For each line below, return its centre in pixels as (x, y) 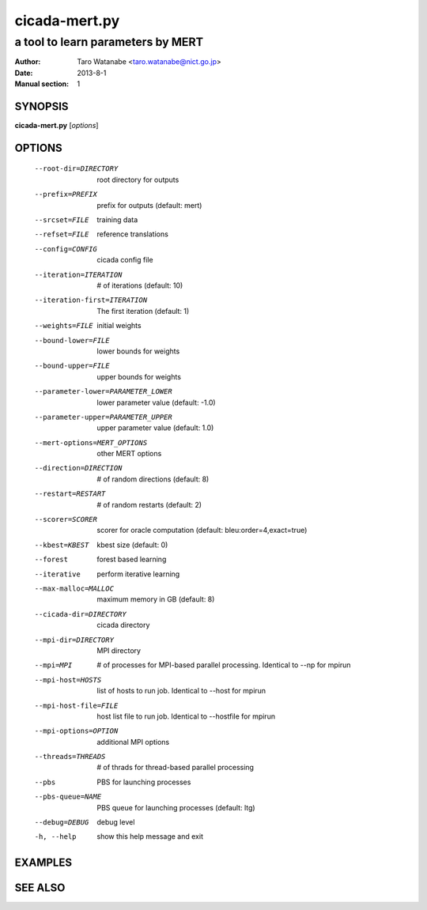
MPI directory (119, 650)
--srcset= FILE (62, 220)
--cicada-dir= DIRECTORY (80, 614)
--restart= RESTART (70, 494)
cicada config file (125, 260)
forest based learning (132, 559)
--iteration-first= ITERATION (91, 300)
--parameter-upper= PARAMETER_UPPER (104, 417)
